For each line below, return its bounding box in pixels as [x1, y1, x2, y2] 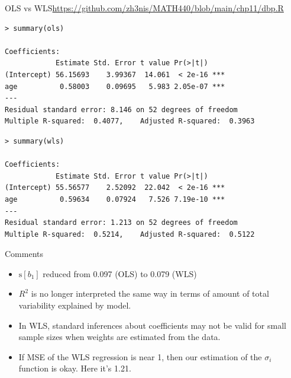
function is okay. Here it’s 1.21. [18, 362, 131, 374]
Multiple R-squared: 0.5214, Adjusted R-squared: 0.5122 [5, 230, 255, 239]
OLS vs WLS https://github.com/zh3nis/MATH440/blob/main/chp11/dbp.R [5, 2, 284, 14]
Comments [5, 247, 44, 260]
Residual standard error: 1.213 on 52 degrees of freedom [5, 218, 238, 227]
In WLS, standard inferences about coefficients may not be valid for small [18, 319, 286, 331]
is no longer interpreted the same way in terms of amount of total [31, 287, 269, 300]
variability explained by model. [18, 299, 131, 312]
